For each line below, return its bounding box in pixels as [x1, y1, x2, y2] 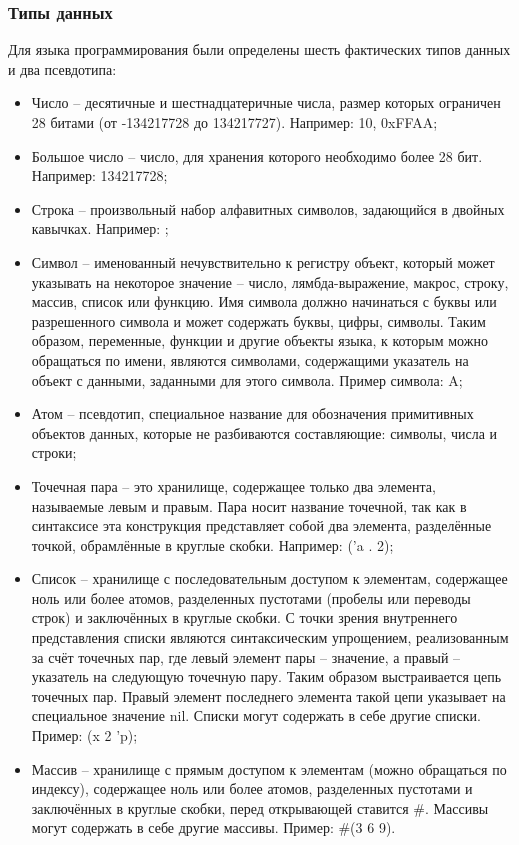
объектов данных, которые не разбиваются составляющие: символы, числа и [31, 422, 498, 443]
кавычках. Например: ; [31, 218, 169, 239]
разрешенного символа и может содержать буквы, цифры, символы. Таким [31, 310, 486, 331]
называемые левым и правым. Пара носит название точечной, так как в [31, 495, 467, 516]
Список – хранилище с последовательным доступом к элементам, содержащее [31, 568, 508, 589]
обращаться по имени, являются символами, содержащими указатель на [31, 349, 469, 370]
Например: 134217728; [31, 165, 168, 186]
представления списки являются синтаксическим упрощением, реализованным [31, 627, 509, 648]
